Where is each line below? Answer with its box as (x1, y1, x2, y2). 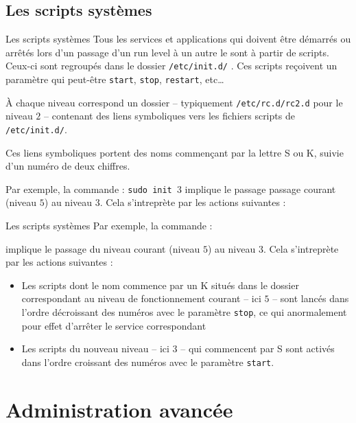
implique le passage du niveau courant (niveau (5, 241, 200, 255)
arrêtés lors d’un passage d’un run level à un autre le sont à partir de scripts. (5, 45, 329, 59)
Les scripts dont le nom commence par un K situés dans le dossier (21, 277, 299, 292)
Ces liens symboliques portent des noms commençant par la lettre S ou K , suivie (5, 145, 344, 159)
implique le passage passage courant (185, 181, 336, 196)
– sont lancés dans (272, 291, 349, 306)
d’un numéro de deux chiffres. (5, 159, 130, 173)
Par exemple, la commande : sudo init (5, 181, 172, 196)
